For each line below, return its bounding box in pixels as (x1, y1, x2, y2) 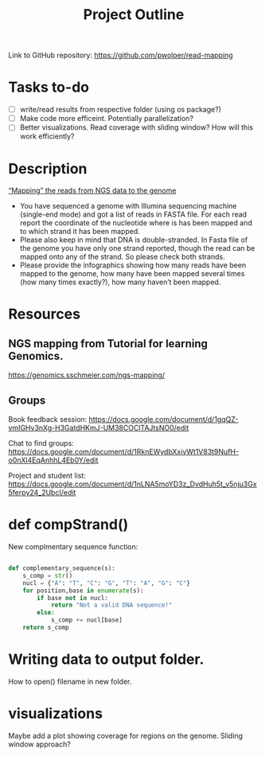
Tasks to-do (8, 78, 90, 96)
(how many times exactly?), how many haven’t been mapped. (19, 277, 221, 287)
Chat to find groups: (8, 439, 74, 448)
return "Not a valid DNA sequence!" (50, 601, 173, 610)
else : (37, 609, 56, 617)
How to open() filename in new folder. (8, 677, 132, 686)
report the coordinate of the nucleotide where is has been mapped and (19, 218, 252, 228)
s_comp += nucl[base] (50, 616, 123, 624)
